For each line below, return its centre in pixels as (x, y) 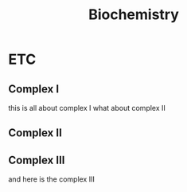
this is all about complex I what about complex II (87, 108)
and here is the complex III (52, 179)
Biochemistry (134, 15)
